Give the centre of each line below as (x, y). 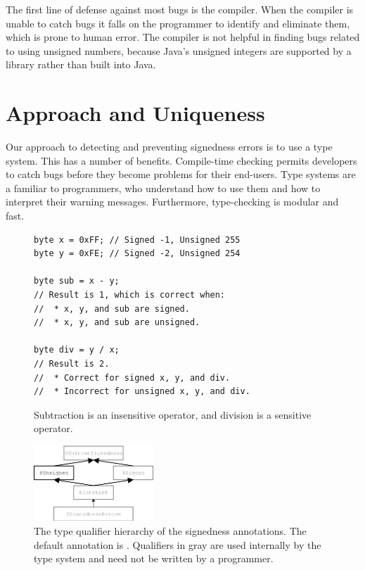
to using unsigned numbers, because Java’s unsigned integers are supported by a (179, 50)
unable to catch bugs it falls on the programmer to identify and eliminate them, (178, 23)
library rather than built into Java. (81, 64)
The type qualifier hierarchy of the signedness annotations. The (170, 530)
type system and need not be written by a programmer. (154, 558)
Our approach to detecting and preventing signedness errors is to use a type (169, 147)
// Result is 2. (72, 364)
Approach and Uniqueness (135, 113)
